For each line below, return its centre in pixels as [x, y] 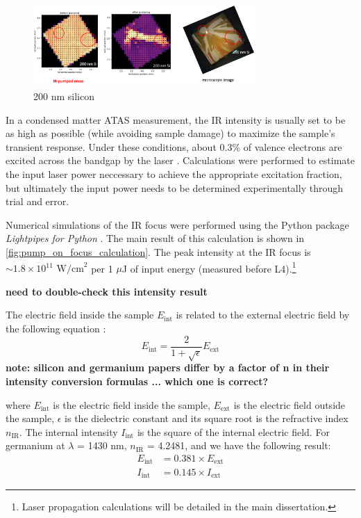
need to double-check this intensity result [107, 291]
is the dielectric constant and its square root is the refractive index [207, 418]
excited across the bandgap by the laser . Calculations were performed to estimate [180, 160]
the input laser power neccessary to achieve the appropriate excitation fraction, [174, 174]
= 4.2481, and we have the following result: [239, 445]
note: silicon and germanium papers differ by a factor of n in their [168, 367]
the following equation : [56, 329]
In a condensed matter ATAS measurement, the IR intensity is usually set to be [176, 119]
